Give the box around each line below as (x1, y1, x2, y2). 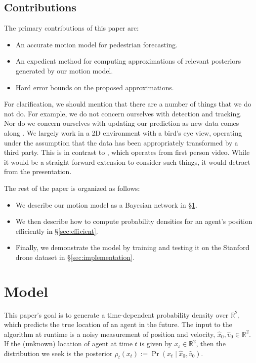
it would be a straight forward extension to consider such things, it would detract (4, 156, 251, 167)
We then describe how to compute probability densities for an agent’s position (15, 216, 253, 226)
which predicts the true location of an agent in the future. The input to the (4, 319, 232, 329)
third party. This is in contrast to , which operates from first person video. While (4, 147, 250, 157)
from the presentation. (4, 166, 72, 177)
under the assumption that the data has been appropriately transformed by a (4, 137, 238, 147)
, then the (196, 338, 226, 349)
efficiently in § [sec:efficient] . (15, 225, 98, 236)
